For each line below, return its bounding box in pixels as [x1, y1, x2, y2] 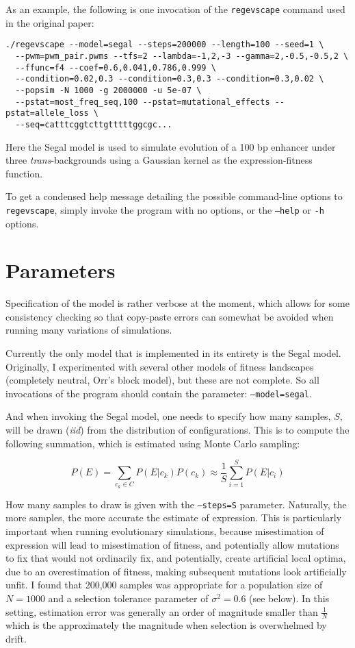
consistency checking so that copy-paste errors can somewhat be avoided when [5, 309, 334, 323]
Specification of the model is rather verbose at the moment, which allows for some [5, 296, 350, 310]
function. [5, 166, 43, 180]
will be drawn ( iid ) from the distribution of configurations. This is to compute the [5, 423, 350, 437]
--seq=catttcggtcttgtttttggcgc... [15, 119, 172, 129]
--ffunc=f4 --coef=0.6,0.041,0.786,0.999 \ [15, 62, 216, 73]
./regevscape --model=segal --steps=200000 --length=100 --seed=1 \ [5, 40, 324, 50]
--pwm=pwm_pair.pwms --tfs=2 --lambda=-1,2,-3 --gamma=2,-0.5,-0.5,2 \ [15, 51, 349, 61]
